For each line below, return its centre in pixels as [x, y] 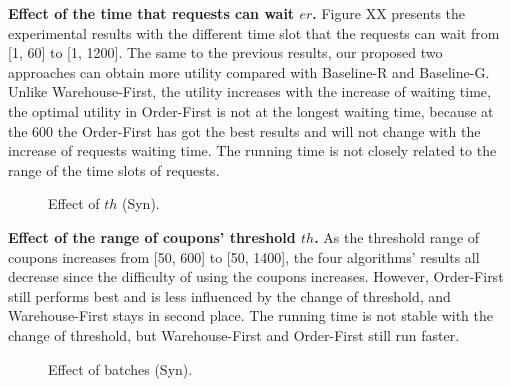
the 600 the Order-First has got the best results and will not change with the [244, 130]
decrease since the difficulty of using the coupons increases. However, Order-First [256, 276]
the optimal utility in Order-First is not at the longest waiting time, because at [251, 110]
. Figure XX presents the [389, 13]
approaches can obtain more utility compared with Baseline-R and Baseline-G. [249, 71]
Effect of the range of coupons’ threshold [152, 236]
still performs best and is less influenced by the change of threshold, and [229, 295]
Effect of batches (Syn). [120, 368]
